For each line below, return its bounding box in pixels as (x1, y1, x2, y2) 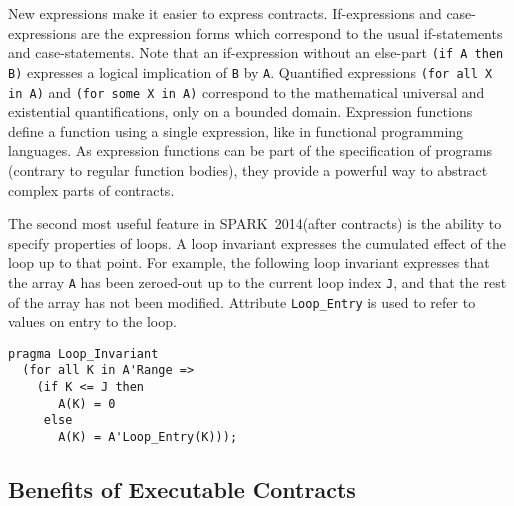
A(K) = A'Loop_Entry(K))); (58, 430, 238, 445)
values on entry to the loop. (8, 311, 177, 332)
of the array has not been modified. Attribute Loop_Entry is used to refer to (8, 291, 476, 312)
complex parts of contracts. (8, 179, 175, 200)
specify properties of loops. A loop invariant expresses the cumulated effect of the (8, 232, 506, 253)
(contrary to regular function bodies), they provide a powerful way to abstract (8, 159, 488, 180)
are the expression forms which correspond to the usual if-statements (80, 22, 503, 43)
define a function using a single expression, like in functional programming (8, 120, 464, 141)
